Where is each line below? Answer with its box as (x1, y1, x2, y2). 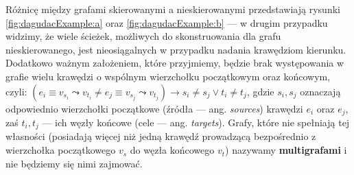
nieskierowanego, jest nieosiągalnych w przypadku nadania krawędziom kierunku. (5, 42, 346, 56)
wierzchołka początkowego (5, 143, 116, 157)
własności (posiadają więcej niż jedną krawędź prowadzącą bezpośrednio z (5, 129, 316, 143)
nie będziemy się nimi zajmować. (5, 156, 143, 170)
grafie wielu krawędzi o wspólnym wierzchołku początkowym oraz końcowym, (5, 69, 331, 83)
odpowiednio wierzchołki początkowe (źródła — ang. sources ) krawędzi (5, 101, 303, 115)
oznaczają (300, 84, 341, 98)
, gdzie (246, 84, 274, 98)
